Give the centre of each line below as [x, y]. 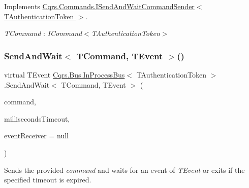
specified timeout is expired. [48, 180]
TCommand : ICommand [43, 33]
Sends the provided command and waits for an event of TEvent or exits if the [124, 170]
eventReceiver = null [37, 136]
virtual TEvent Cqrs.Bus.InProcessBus [65, 74]
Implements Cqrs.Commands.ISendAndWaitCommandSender [99, 6]
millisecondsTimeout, [37, 118]
